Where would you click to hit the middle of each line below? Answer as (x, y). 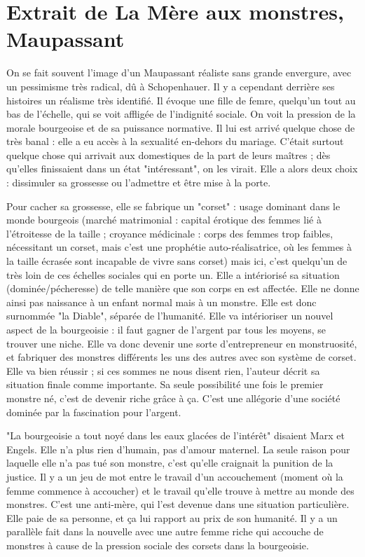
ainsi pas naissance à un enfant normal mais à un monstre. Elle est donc (161, 302)
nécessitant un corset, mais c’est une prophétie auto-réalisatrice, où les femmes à (179, 247)
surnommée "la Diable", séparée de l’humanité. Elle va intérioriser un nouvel (170, 316)
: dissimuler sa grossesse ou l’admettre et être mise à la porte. (139, 183)
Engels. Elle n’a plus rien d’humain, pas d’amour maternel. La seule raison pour (178, 449)
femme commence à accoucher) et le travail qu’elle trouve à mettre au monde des (180, 490)
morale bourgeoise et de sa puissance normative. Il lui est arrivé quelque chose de (181, 127)
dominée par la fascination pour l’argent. (94, 412)
